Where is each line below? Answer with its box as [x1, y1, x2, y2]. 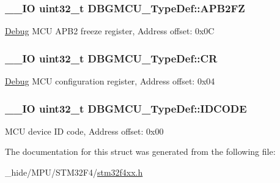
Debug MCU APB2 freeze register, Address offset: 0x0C [5, 24, 215, 37]
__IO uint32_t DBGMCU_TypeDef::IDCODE [5, 100, 247, 116]
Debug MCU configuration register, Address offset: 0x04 [5, 75, 215, 88]
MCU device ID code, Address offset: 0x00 [5, 124, 164, 137]
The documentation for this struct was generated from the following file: [5, 145, 276, 158]
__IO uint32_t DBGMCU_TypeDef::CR [5, 50, 218, 65]
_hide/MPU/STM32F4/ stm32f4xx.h [5, 166, 143, 179]
